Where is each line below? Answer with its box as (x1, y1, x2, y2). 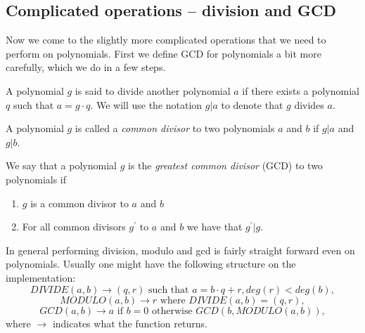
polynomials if (6, 171, 67, 186)
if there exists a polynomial (242, 83, 359, 98)
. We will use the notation (90, 97, 203, 112)
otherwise (152, 306, 193, 316)
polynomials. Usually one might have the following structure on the (6, 256, 296, 271)
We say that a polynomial (6, 158, 117, 173)
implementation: (6, 270, 76, 285)
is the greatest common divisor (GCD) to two (127, 158, 323, 173)
